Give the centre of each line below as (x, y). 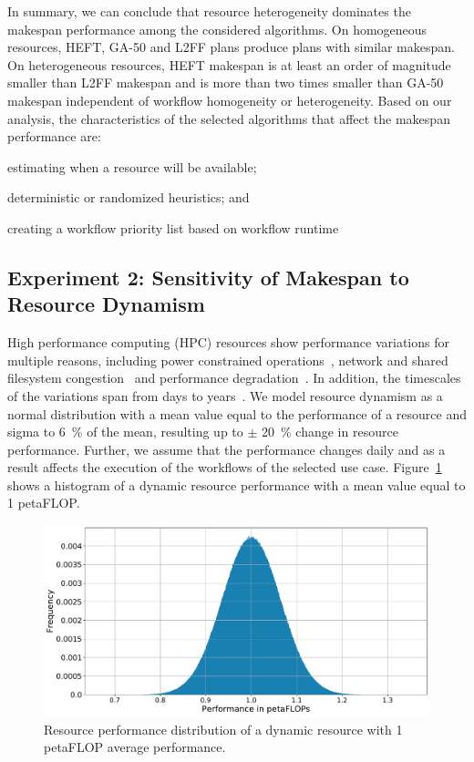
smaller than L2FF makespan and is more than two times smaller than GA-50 (226, 82)
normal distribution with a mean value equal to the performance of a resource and (237, 413)
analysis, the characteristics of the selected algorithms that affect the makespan (229, 118)
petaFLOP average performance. (135, 747)
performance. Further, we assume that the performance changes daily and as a (227, 449)
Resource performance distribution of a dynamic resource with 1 (223, 729)
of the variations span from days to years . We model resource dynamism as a (225, 395)
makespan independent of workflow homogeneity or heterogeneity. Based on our (230, 100)
